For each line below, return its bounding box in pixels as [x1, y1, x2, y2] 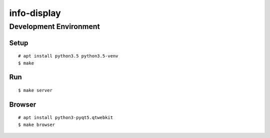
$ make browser [18, 121, 55, 127]
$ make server [18, 87, 52, 93]
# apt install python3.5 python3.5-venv [18, 53, 118, 59]
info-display [9, 7, 61, 18]
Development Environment [9, 22, 100, 31]
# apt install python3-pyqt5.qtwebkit [18, 115, 113, 120]
